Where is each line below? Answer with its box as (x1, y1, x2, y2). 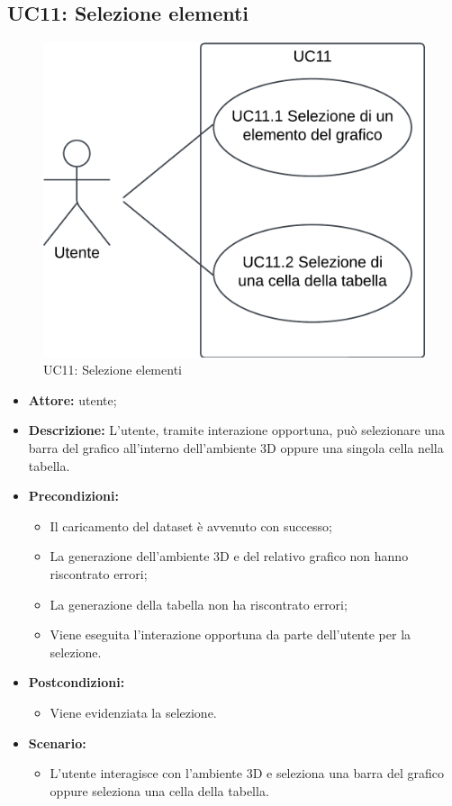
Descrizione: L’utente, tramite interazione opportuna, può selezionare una (28, 421, 445, 439)
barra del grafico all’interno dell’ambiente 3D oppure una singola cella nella (28, 439, 444, 457)
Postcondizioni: (28, 673, 125, 692)
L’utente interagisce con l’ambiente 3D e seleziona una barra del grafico (50, 764, 444, 783)
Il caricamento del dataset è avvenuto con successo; (50, 516, 332, 535)
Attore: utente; (28, 390, 117, 409)
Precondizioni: (28, 486, 119, 505)
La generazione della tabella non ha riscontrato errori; (50, 594, 348, 613)
